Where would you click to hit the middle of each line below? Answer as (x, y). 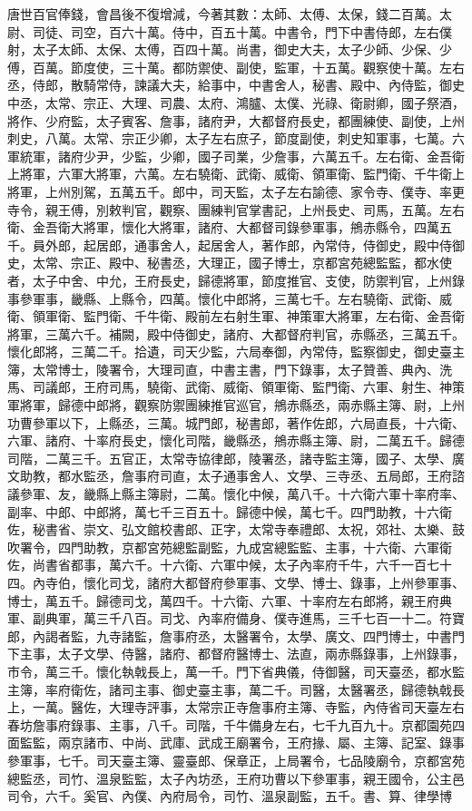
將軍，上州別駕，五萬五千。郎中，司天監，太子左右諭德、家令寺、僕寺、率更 (236, 191)
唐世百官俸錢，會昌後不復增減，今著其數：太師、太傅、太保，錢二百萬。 (223, 14)
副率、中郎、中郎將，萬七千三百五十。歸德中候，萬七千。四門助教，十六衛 (230, 511)
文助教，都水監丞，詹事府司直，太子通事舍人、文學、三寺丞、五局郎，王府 (230, 476)
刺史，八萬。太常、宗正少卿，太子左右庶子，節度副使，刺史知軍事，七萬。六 (236, 138)
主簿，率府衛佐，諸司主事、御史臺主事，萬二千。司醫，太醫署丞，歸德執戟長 (236, 689)
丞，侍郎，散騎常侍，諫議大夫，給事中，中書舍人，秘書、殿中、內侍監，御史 (236, 85)
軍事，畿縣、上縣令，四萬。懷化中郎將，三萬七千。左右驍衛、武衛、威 (242, 298)
